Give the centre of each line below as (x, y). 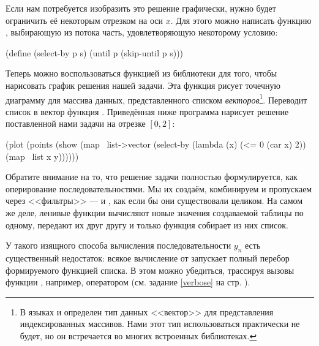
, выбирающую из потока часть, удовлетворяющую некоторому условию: (142, 32)
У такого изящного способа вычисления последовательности (118, 245)
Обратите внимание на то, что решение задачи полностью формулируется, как (152, 177)
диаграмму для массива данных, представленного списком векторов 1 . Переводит (156, 99)
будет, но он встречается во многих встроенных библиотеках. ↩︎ (138, 335)
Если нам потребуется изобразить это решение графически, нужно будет (141, 8)
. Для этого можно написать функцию (241, 20)
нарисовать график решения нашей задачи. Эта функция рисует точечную (143, 85)
